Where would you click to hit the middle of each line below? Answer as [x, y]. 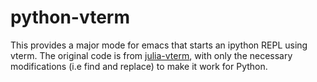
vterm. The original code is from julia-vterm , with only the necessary [151, 55]
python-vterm [70, 17]
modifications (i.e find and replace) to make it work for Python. [139, 66]
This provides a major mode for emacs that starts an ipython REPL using [159, 45]
